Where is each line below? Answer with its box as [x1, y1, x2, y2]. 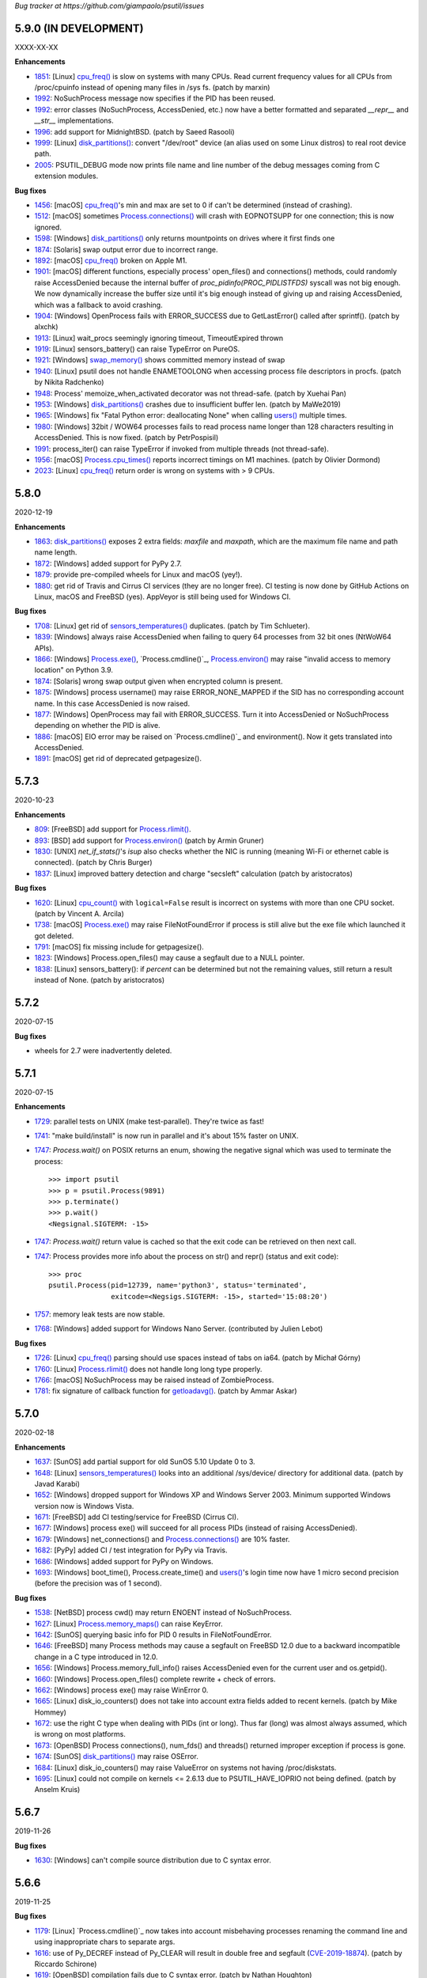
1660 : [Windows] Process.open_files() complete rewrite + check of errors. [34, 1674, 276, 1684]
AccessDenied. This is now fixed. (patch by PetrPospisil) [34, 433, 219, 442]
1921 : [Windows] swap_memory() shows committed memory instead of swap [34, 355, 285, 365]
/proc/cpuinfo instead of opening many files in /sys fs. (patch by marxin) [34, 83, 270, 93]
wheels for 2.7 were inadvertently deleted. [34, 1045, 172, 1055]
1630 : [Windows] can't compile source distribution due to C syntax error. [34, 1855, 272, 1865]
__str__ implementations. [34, 116, 114, 126]
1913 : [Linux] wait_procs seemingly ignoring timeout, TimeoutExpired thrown [34, 333, 284, 343]
